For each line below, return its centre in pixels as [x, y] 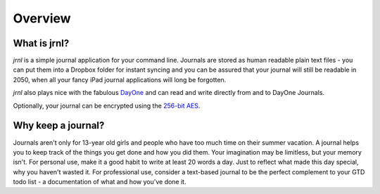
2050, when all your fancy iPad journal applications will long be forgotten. [120, 79]
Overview [42, 18]
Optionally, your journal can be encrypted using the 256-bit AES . [107, 105]
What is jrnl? [41, 43]
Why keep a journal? [59, 125]
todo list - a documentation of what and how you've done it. [100, 182]
